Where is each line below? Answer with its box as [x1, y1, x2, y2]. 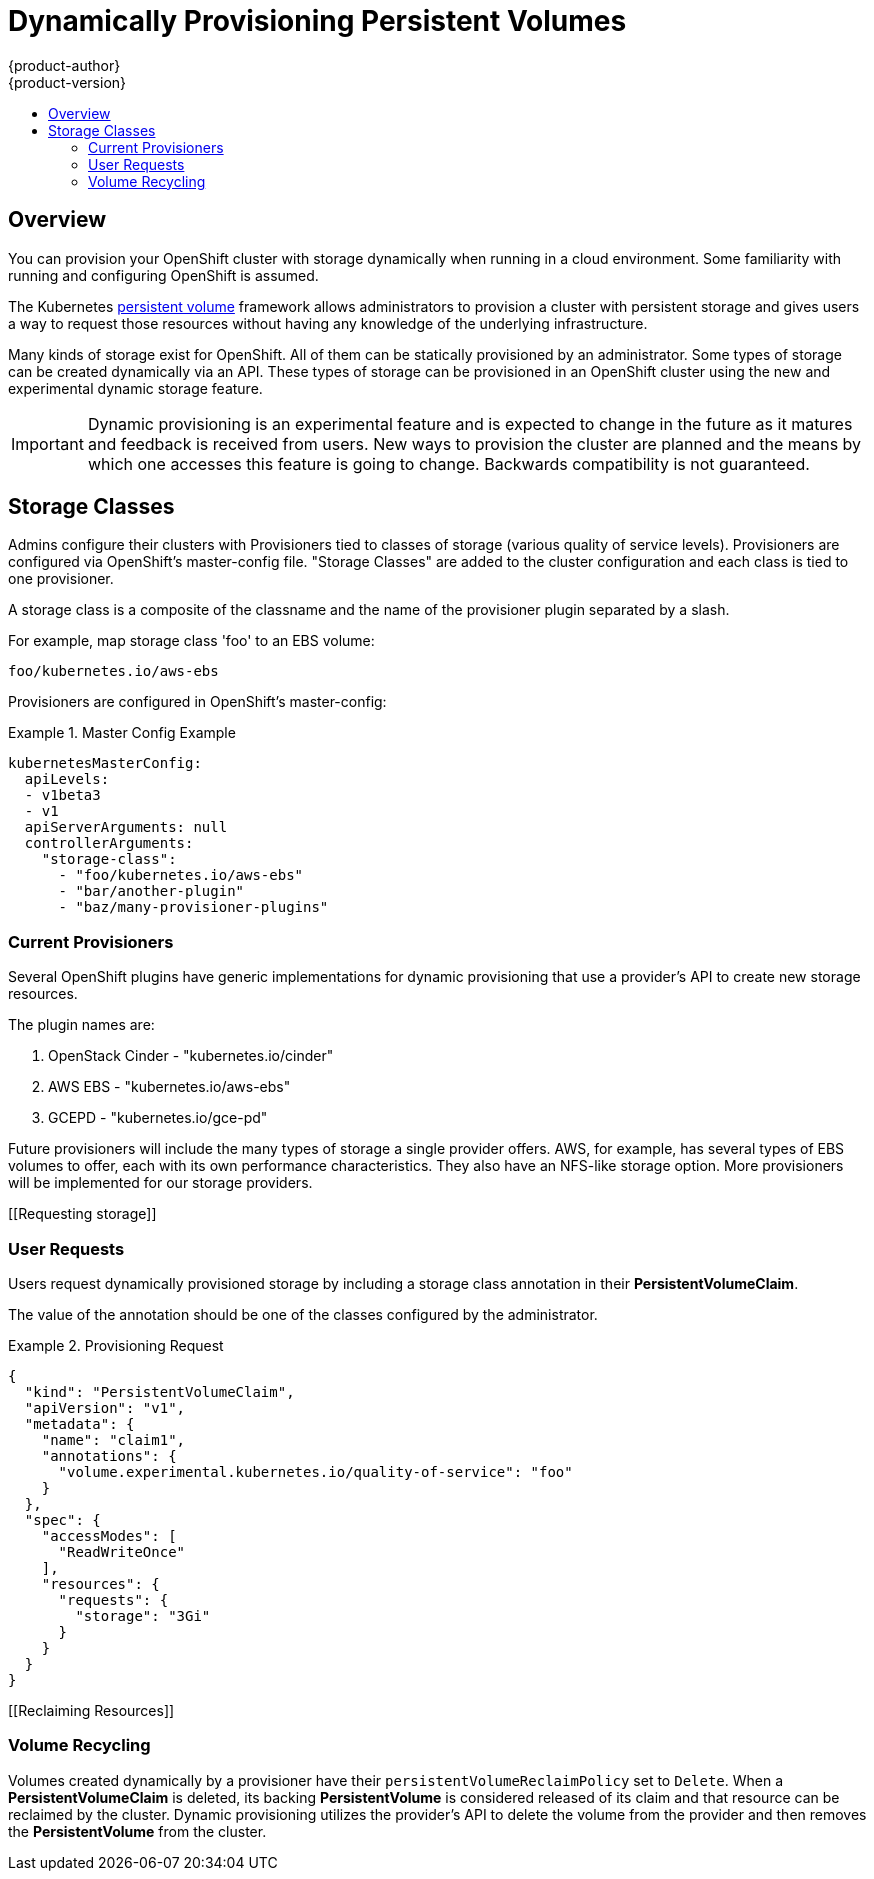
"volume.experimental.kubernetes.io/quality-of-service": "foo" [58, 1463, 573, 1480]
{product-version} [8, 73, 127, 91]
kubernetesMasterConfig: [8, 755, 202, 772]
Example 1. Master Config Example [8, 724, 236, 742]
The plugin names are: [8, 1016, 155, 1034]
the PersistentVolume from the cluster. [8, 1822, 267, 1840]
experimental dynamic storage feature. [8, 379, 263, 397]
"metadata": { [24, 1415, 135, 1432]
